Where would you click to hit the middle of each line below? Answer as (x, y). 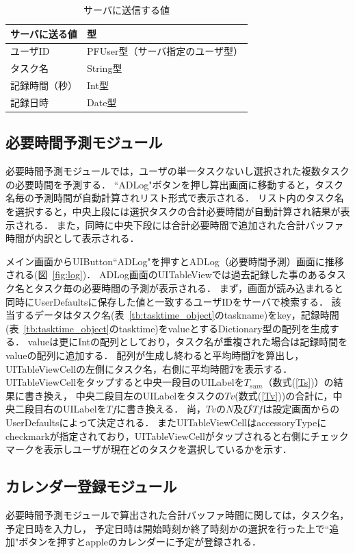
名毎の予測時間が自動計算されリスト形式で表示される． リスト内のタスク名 (175, 198)
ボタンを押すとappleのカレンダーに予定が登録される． (140, 542)
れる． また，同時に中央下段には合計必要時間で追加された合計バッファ (184, 224)
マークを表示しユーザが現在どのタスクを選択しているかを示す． (149, 449)
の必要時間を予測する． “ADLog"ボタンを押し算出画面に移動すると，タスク (174, 184)
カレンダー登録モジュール (91, 486)
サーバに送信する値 (127, 10)
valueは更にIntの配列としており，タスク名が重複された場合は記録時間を (188, 342)
